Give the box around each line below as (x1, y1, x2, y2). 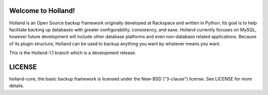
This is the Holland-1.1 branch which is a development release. (9, 50, 136, 56)
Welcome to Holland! (9, 6, 75, 15)
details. (9, 83, 24, 89)
